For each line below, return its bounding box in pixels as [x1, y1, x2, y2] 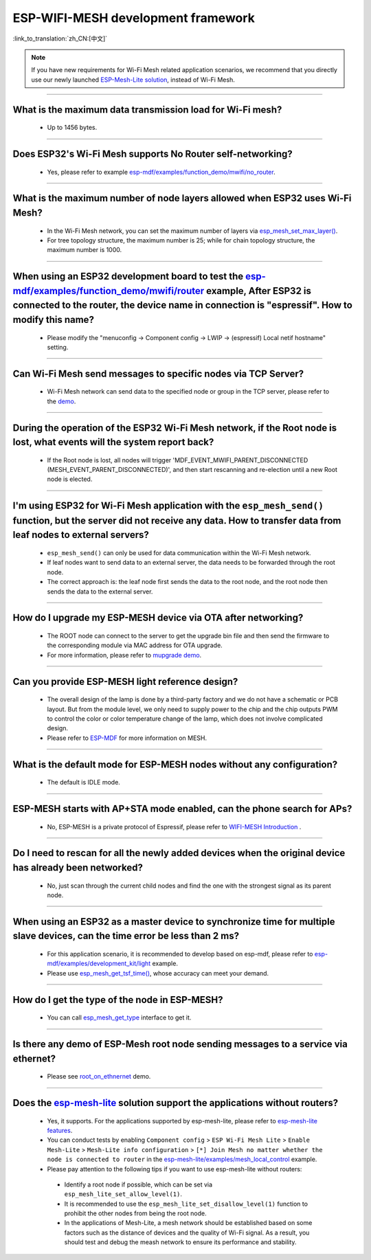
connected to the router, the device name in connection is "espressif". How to [12, 300, 353, 311]
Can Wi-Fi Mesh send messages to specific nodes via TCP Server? [12, 368, 304, 379]
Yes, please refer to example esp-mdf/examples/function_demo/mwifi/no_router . [47, 168, 276, 176]
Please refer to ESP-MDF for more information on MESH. [47, 734, 207, 742]
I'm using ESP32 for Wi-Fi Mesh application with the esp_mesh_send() [12, 500, 324, 512]
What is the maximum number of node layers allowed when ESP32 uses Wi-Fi [12, 192, 352, 204]
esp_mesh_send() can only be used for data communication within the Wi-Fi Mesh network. [47, 549, 312, 557]
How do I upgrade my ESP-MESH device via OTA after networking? [12, 612, 304, 624]
